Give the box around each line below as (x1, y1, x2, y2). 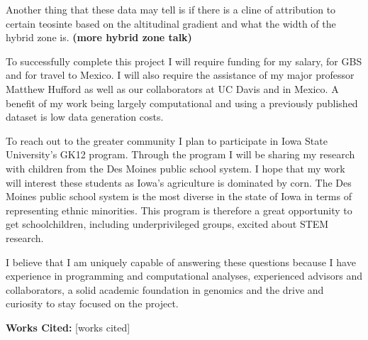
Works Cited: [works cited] (6, 319, 130, 334)
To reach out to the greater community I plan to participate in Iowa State (6, 133, 328, 148)
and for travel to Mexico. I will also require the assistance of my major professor (6, 67, 355, 82)
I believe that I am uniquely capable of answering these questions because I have (6, 254, 356, 269)
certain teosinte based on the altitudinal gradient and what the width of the (6, 16, 336, 31)
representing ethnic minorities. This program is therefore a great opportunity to (6, 202, 352, 217)
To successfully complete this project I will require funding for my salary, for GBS (6, 53, 362, 68)
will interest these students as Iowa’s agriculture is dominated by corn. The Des (6, 175, 352, 190)
